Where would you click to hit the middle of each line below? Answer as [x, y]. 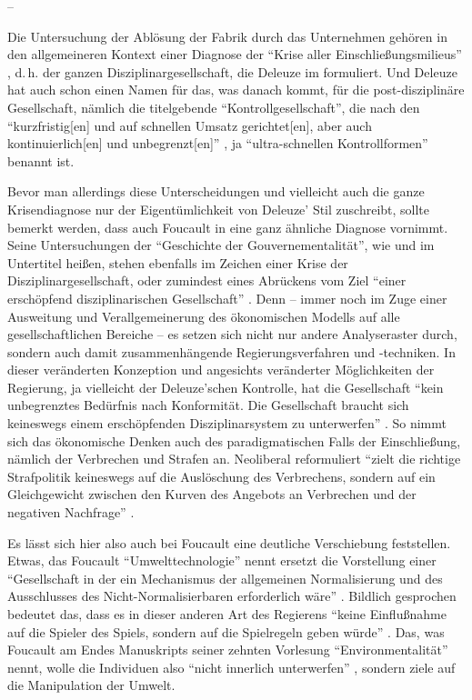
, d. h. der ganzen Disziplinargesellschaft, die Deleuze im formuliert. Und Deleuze [232, 71]
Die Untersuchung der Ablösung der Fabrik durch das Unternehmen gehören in [227, 36]
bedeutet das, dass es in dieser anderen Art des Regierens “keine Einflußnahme [227, 614]
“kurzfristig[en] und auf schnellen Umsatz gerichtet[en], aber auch [190, 125]
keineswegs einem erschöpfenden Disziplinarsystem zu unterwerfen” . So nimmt [227, 423]
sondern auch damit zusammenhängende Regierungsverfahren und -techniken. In [231, 351]
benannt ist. [41, 160]
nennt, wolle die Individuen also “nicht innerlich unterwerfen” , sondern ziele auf [231, 667]
